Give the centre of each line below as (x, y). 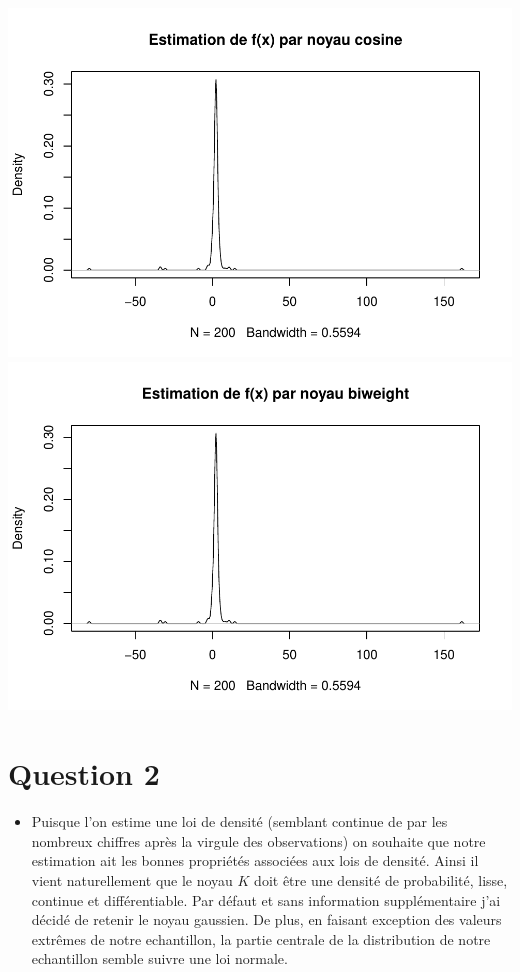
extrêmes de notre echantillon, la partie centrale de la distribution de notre (261, 938)
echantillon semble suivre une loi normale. (159, 958)
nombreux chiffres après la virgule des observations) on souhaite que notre (258, 840)
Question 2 (84, 773)
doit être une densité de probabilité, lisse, (381, 879)
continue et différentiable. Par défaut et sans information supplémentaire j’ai (266, 899)
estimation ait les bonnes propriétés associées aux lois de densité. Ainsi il (255, 860)
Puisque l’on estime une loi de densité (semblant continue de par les (239, 821)
